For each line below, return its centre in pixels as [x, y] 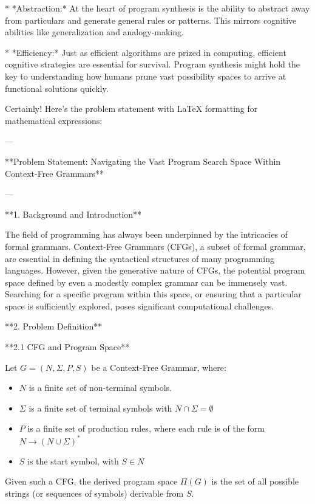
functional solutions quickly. [57, 88]
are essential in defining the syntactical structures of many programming [140, 258]
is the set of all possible [255, 481]
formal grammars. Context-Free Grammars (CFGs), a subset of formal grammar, [155, 246]
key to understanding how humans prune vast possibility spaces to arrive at [146, 76]
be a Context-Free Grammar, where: [159, 367]
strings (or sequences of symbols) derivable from [94, 493]
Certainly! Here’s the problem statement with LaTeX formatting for [131, 109]
